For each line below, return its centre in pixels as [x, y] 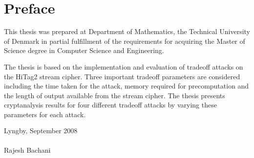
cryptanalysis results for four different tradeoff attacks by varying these [110, 105]
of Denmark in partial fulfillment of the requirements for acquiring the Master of [125, 41]
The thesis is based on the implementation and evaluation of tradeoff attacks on [124, 66]
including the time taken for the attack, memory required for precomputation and [127, 86]
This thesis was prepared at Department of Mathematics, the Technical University [127, 31]
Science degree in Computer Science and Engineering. [84, 50]
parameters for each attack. [45, 114]
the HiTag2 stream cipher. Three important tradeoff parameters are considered [122, 76]
